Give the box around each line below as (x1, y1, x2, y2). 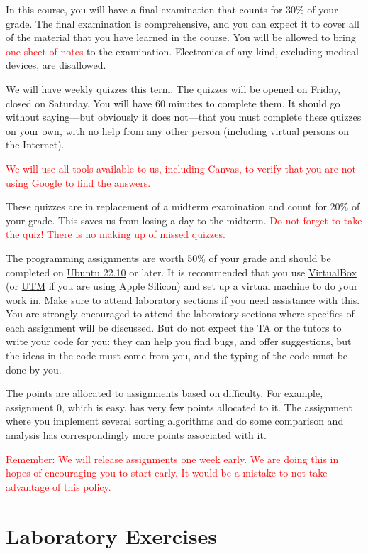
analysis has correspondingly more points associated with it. (6, 428, 267, 442)
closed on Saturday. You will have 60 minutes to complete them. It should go (6, 95, 340, 110)
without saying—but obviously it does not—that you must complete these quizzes (6, 109, 362, 124)
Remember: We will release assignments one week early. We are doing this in (6, 451, 339, 466)
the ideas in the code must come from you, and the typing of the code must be (6, 348, 348, 363)
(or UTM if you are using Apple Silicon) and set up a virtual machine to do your (6, 278, 358, 293)
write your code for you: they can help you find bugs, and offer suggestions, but (6, 334, 352, 349)
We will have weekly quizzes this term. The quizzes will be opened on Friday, (6, 81, 341, 96)
